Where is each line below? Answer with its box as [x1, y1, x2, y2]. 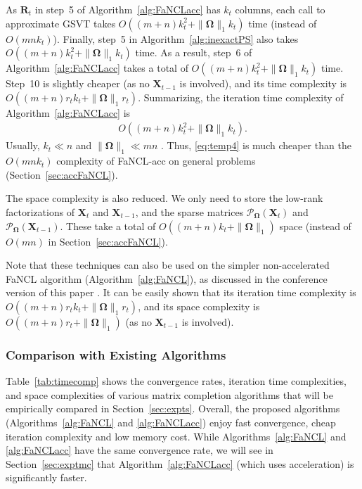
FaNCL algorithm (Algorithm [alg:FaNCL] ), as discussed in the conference [6, 271, 328, 286]
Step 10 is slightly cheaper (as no [6, 76, 150, 91]
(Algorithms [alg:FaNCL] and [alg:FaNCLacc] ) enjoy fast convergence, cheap [6, 414, 336, 429]
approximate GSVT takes [6, 15, 116, 30]
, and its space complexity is [138, 298, 260, 313]
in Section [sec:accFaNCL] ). [48, 234, 168, 248]
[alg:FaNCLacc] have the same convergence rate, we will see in [6, 443, 273, 457]
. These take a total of [60, 218, 156, 233]
